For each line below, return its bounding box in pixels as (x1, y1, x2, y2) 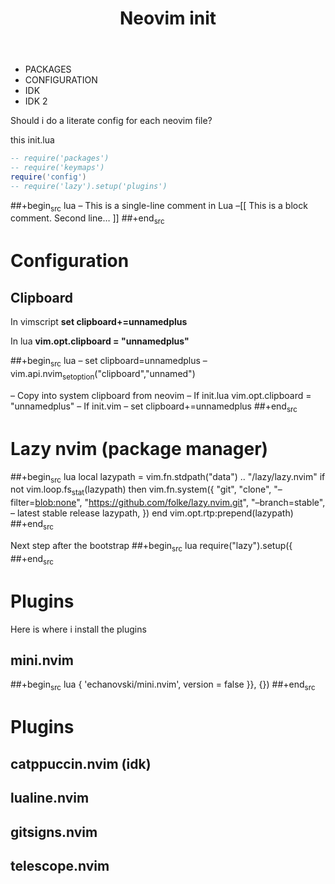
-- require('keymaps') (10, 163, 105, 173)
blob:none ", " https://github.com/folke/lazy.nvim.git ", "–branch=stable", (34, 497, 326, 509)
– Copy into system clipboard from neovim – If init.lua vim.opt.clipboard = (10, 389, 312, 401)
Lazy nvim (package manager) (10, 437, 269, 460)
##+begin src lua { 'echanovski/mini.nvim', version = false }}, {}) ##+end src (10, 678, 316, 693)
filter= (10, 497, 36, 509)
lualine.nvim (10, 790, 90, 807)
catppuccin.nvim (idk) (10, 755, 152, 772)
